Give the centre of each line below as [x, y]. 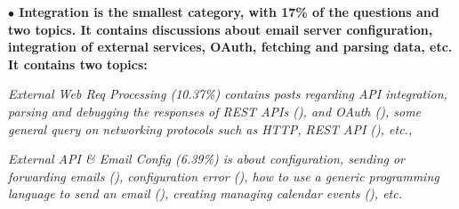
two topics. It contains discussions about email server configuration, [221, 29]
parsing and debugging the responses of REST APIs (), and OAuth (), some [215, 111]
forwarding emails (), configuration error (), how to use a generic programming [224, 176]
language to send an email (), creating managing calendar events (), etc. [205, 193]
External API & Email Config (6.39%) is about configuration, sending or [207, 159]
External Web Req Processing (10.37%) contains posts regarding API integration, [228, 94]
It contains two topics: [78, 64]
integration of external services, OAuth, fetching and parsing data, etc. [230, 47]
